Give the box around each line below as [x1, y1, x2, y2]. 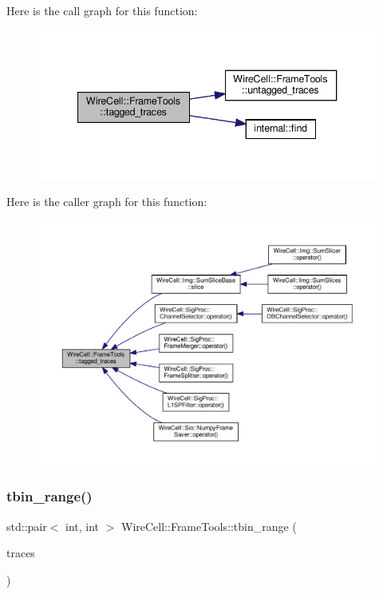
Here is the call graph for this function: [6, 2, 198, 18]
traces [6, 544, 35, 561]
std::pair [6, 517, 47, 534]
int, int [65, 517, 100, 534]
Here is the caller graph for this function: [6, 193, 207, 210]
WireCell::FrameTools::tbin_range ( [121, 517, 297, 534]
